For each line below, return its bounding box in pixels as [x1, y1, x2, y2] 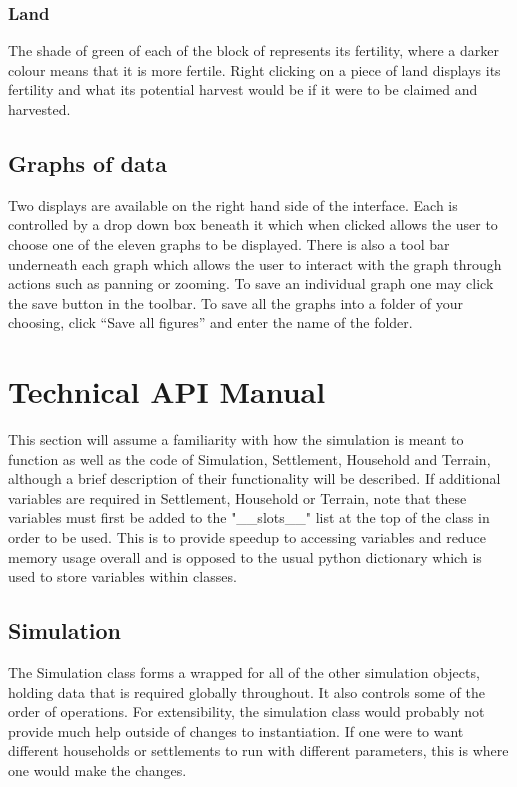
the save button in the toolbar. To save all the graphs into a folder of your [8, 292, 464, 313]
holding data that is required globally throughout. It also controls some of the [8, 681, 485, 702]
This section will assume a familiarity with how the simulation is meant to [8, 429, 464, 450]
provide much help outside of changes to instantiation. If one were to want [8, 720, 464, 741]
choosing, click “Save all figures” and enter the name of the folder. [8, 312, 413, 333]
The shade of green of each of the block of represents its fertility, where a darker [8, 40, 499, 61]
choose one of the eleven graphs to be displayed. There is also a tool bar [8, 233, 450, 254]
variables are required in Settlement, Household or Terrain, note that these [8, 487, 467, 508]
